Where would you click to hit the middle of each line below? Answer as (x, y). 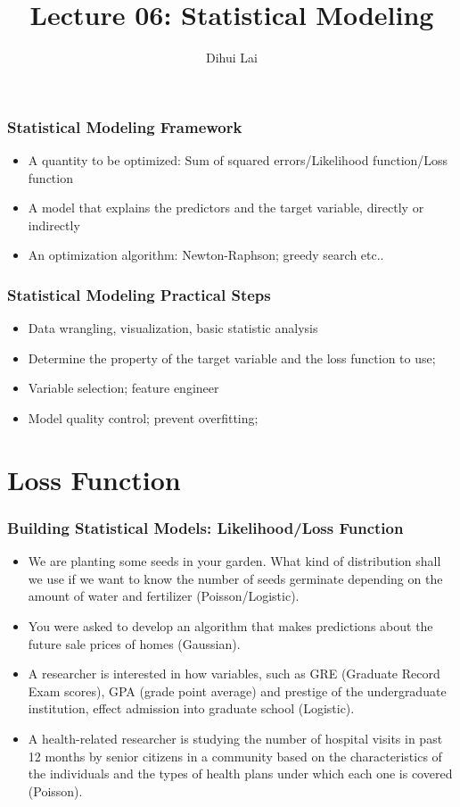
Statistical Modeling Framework (125, 126)
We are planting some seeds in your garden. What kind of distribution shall (234, 561)
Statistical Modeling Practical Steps (139, 294)
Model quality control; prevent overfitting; (143, 417)
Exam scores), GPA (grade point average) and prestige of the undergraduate (237, 691)
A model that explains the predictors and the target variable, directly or (226, 208)
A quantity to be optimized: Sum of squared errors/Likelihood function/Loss (238, 160)
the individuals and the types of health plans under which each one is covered (240, 774)
